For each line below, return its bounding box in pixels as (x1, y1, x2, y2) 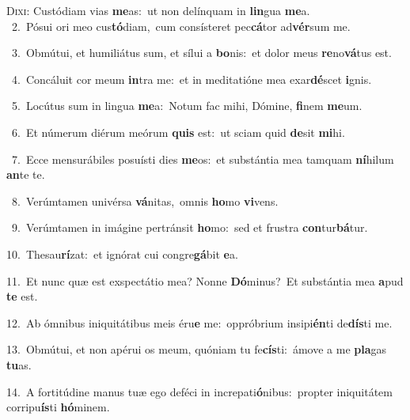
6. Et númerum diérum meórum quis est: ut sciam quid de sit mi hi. (11, 123, 345, 140)
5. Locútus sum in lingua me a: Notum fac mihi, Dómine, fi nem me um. (11, 97, 363, 114)
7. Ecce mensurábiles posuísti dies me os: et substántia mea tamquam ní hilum (11, 150, 394, 167)
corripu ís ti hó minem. (6, 399, 110, 415)
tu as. (6, 356, 32, 373)
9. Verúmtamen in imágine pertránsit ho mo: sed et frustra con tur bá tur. (11, 219, 368, 236)
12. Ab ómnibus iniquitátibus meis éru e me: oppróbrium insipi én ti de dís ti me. (6, 314, 393, 331)
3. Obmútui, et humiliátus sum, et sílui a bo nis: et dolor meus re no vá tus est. (11, 44, 392, 61)
